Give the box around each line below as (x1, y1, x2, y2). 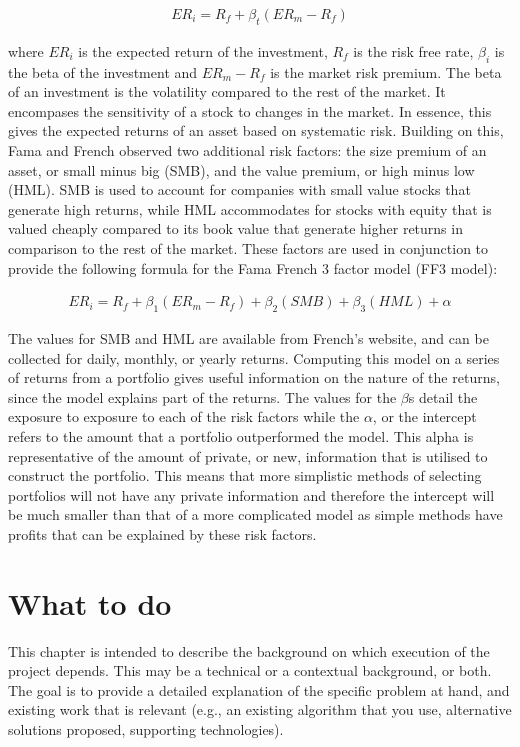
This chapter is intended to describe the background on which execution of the (8, 640, 490, 661)
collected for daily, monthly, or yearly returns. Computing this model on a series (8, 347, 500, 368)
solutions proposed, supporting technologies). (8, 719, 284, 740)
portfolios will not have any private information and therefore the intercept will (8, 484, 495, 505)
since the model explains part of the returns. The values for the (8, 386, 397, 407)
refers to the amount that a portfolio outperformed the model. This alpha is (8, 425, 474, 446)
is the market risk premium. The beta (270, 61, 502, 82)
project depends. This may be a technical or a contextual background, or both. (8, 660, 492, 681)
